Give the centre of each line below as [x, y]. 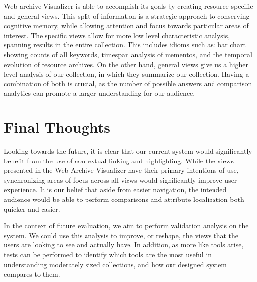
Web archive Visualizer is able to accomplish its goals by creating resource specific [128, 6]
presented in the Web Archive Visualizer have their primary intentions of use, [121, 170]
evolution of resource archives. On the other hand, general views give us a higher [126, 64]
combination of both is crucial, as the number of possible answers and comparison [128, 83]
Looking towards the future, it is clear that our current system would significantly [128, 151]
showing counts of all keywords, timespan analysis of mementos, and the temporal [128, 54]
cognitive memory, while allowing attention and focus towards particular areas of [126, 25]
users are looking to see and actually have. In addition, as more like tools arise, [124, 245]
